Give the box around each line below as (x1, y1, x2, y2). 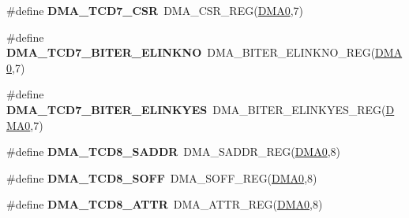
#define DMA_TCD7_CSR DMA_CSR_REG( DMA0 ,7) (6, 2, 304, 18)
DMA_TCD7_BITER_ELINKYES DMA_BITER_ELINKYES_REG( (6, 101, 386, 117)
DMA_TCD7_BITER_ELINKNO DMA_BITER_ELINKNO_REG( (6, 44, 376, 61)
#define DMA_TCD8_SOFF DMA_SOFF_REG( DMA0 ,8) (6, 169, 317, 186)
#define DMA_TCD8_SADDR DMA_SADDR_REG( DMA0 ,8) (6, 143, 341, 160)
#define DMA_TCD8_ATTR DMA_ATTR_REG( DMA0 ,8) (6, 196, 323, 212)
